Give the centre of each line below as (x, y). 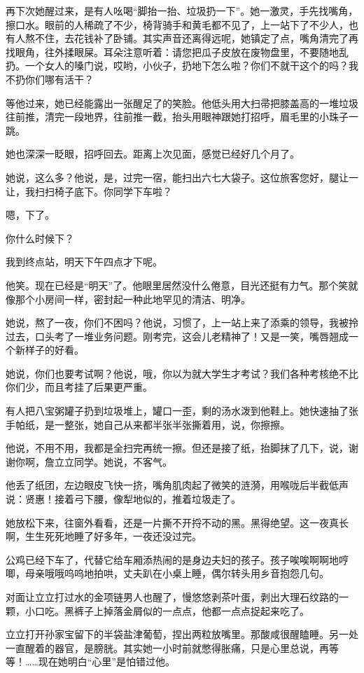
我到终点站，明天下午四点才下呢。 (84, 262)
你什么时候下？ (40, 238)
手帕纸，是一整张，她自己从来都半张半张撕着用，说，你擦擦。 (148, 424)
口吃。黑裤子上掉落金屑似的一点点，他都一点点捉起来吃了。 (172, 610)
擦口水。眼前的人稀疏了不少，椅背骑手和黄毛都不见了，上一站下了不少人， (177, 24)
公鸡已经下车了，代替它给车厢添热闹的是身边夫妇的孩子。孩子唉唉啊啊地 (172, 559)
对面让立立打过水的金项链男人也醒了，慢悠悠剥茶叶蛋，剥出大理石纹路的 (172, 597)
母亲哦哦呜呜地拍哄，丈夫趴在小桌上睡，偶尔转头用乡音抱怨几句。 (177, 573)
